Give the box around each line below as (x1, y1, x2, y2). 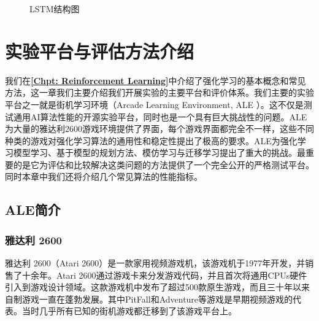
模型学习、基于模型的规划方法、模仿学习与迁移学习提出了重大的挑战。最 (13, 146, 306, 159)
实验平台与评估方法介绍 (5, 38, 194, 63)
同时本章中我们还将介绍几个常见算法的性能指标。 (5, 170, 202, 183)
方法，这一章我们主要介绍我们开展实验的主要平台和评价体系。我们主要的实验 (5, 86, 314, 99)
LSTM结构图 (29, 2, 80, 15)
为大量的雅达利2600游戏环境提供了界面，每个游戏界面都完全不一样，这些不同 (5, 122, 314, 135)
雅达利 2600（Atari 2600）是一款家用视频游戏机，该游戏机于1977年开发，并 (5, 257, 306, 269)
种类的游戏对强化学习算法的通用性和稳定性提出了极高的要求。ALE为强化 (5, 134, 298, 147)
